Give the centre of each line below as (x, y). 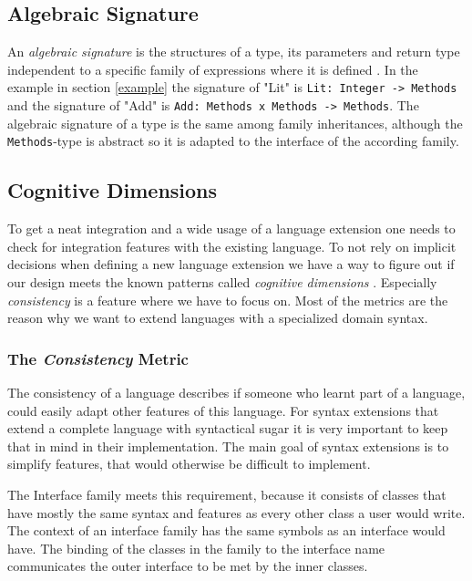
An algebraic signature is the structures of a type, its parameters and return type (234, 52)
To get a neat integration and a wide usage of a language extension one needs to (231, 228)
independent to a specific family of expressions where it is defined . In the (213, 69)
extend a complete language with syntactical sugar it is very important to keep (228, 428)
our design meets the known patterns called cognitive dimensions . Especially (222, 281)
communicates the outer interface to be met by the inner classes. (188, 566)
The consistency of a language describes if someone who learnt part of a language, (236, 392)
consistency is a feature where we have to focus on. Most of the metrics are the (228, 300)
